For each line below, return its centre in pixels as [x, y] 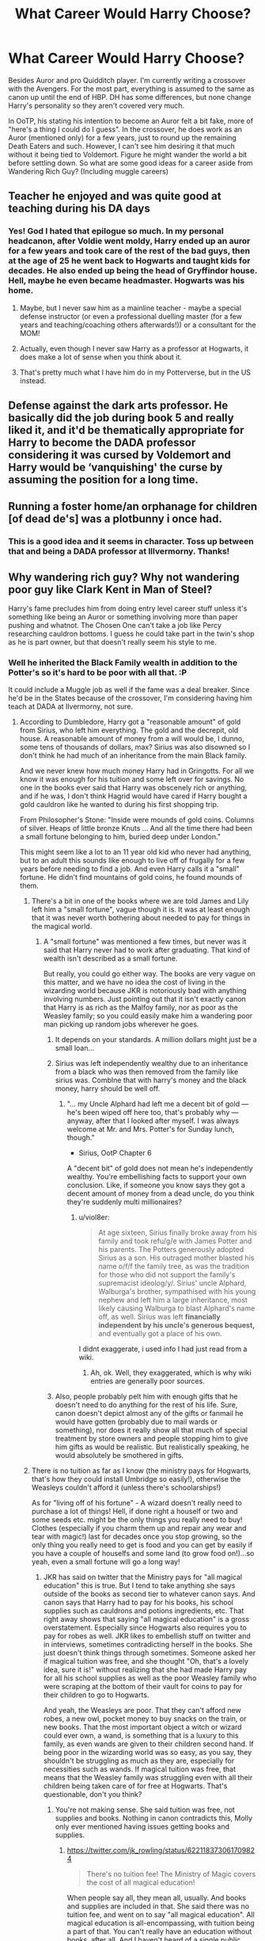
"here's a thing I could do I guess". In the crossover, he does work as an [125, 129]
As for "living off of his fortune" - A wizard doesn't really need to [137, 1503]
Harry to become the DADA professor [102, 443]
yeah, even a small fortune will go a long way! [106, 1562]
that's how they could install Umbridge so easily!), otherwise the [136, 1479]
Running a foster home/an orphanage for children [133, 506]
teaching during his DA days [79, 209]
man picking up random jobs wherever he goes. [121, 1024]
